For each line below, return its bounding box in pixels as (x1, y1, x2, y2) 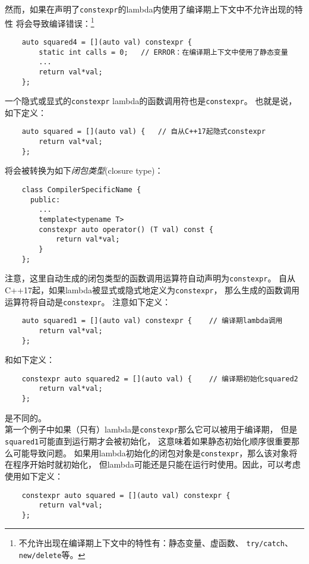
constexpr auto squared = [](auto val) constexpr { (21, 491, 231, 500)
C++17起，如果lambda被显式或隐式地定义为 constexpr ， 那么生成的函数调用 (5, 283, 300, 296)
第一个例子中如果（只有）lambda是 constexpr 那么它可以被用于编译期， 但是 (5, 423, 298, 435)
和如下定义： (5, 353, 55, 366)
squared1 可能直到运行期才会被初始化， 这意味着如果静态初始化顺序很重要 (5, 435, 291, 447)
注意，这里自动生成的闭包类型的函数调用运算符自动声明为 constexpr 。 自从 (5, 272, 296, 284)
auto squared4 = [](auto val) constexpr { (21, 37, 192, 46)
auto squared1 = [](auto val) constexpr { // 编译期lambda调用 (21, 317, 283, 325)
